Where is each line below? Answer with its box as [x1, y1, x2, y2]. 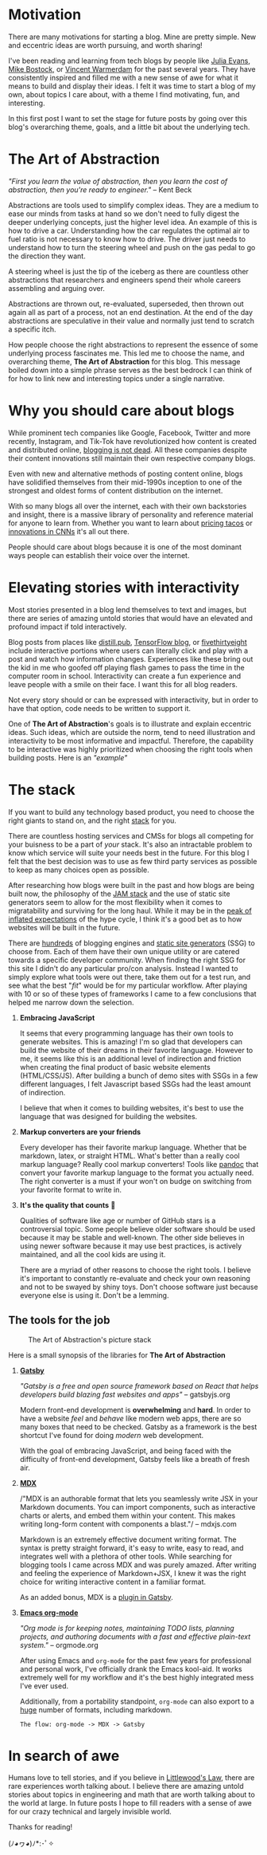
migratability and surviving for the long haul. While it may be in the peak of [8, 906, 252, 915]
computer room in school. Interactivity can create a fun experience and [8, 671, 242, 681]
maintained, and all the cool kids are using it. [19, 1249, 166, 1259]
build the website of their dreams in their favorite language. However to [19, 1045, 253, 1055]
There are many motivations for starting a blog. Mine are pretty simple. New [8, 32, 257, 41]
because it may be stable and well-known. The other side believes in [19, 1232, 245, 1242]
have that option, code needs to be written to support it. [8, 703, 192, 713]
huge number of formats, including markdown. [19, 1704, 172, 1715]
